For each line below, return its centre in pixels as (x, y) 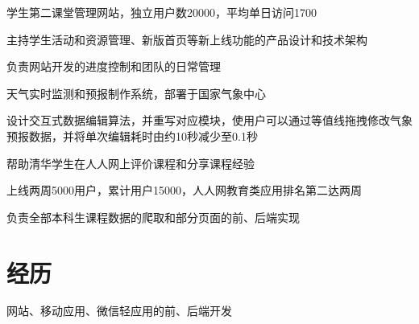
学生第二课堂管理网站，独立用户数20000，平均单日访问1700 (162, 12)
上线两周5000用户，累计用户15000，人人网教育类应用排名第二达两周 (184, 190)
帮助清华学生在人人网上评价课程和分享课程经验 (131, 163)
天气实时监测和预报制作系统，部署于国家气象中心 (136, 93)
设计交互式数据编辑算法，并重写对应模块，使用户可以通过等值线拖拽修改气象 (209, 120)
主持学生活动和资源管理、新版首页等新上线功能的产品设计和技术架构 (187, 39)
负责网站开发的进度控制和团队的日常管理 (114, 66)
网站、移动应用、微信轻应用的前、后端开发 (119, 311)
